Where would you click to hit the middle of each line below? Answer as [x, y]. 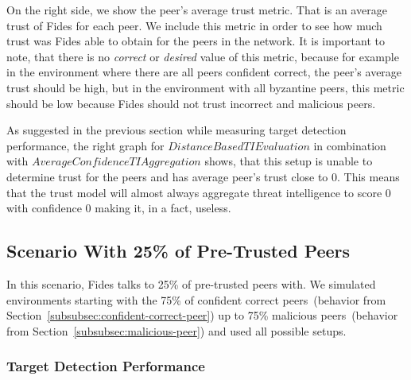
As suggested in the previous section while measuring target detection [176, 130]
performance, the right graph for [85, 145]
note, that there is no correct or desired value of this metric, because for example [203, 56]
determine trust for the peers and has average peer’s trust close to [167, 176]
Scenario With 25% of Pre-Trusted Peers [178, 251]
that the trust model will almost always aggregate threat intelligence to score [194, 192]
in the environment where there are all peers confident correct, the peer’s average [204, 72]
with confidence [44, 208]
